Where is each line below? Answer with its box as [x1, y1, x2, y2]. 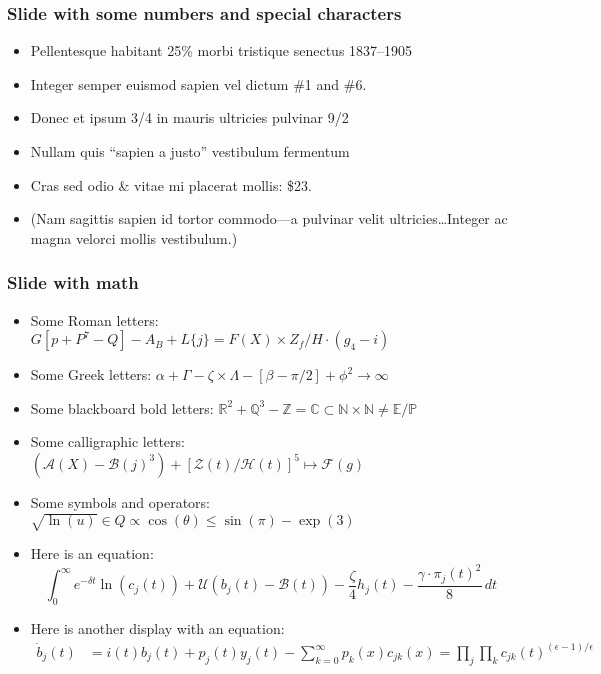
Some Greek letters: [30, 364, 152, 385]
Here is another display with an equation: [30, 617, 285, 638]
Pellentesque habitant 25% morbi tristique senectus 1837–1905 [30, 40, 413, 61]
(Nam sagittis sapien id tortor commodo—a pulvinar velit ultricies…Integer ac [30, 208, 508, 229]
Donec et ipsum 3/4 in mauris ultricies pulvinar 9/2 [30, 107, 349, 128]
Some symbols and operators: [30, 491, 210, 512]
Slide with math [7, 270, 139, 295]
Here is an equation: [30, 543, 154, 564]
